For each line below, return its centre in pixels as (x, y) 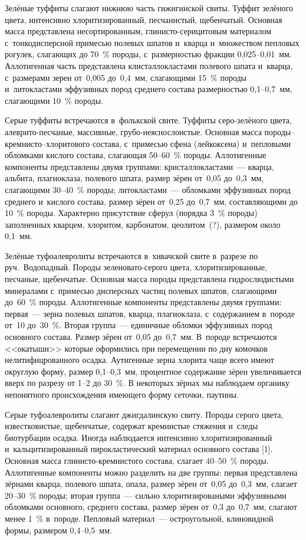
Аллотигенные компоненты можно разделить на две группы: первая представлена (151, 472)
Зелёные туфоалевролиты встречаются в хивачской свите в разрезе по (131, 255)
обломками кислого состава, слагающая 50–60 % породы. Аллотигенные (136, 155)
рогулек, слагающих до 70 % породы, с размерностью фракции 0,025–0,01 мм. (148, 54)
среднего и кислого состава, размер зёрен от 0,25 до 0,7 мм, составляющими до (151, 201)
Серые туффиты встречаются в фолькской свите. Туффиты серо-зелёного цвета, (148, 120)
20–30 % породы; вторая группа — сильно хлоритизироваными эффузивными (146, 495)
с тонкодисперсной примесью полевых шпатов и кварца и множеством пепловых (152, 42)
